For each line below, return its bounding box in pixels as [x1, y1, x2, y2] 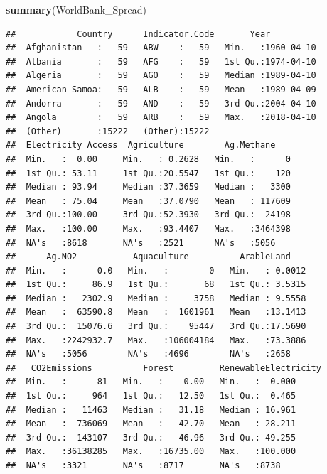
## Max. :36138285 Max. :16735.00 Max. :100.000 [6, 446, 296, 457]
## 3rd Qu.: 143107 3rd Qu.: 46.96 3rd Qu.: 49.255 [6, 432, 296, 443]
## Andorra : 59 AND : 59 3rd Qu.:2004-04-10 [6, 98, 316, 109]
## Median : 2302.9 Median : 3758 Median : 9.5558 [6, 293, 306, 303]
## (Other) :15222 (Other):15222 [6, 126, 210, 136]
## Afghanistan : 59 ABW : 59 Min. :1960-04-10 [6, 43, 316, 53]
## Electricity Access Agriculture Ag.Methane [6, 140, 276, 151]
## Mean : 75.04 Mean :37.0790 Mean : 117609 [6, 195, 291, 206]
